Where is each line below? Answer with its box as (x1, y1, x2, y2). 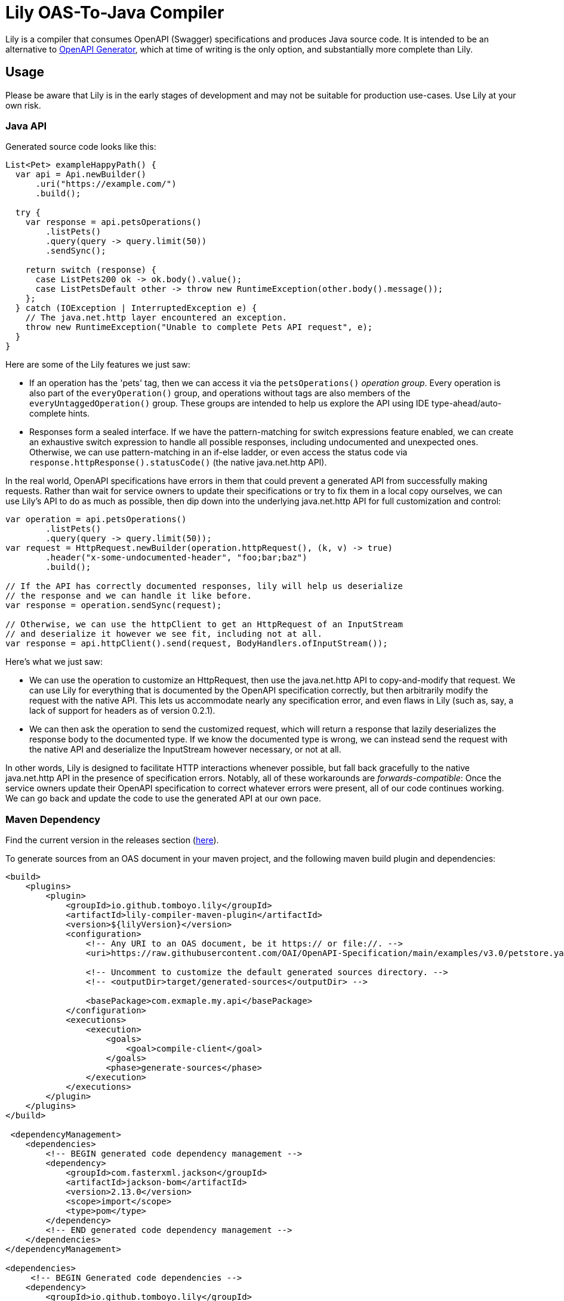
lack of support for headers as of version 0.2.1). (29, 705, 215, 716)
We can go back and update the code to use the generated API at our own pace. (5, 793, 322, 804)
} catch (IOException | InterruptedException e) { (15, 303, 257, 313)
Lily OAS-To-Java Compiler (5, 2, 224, 23)
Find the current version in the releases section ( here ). (5, 835, 219, 846)
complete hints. (29, 408, 90, 419)
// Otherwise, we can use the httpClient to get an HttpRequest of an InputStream (5, 619, 403, 630)
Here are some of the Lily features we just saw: (5, 359, 190, 370)
